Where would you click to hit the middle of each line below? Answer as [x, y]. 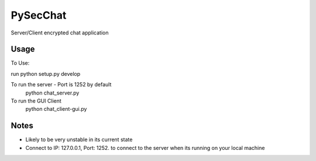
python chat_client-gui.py [56, 109]
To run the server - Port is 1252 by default [61, 85]
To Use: [20, 63]
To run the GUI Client [36, 101]
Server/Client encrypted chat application [60, 33]
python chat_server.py [52, 93]
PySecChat [39, 15]
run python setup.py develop [46, 73]
